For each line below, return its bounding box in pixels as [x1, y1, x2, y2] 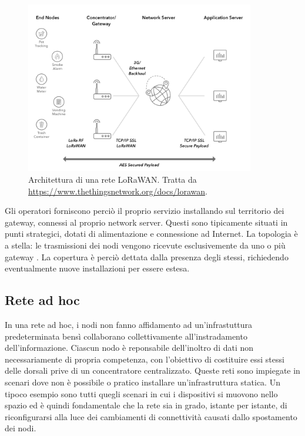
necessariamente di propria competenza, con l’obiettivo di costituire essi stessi [5, 353, 284, 365]
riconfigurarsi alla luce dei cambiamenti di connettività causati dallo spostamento [5, 410, 297, 422]
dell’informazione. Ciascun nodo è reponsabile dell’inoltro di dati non [5, 341, 254, 354]
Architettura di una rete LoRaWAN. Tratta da [28, 173, 197, 186]
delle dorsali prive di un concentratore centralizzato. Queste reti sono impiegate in [5, 364, 300, 377]
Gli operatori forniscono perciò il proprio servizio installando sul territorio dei [5, 204, 284, 217]
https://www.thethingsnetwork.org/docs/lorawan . [28, 185, 207, 197]
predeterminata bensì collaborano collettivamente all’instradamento [5, 330, 247, 342]
